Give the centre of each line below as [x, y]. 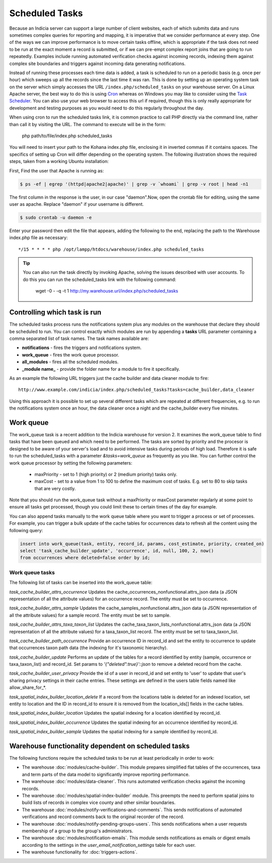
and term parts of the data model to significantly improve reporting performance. [106, 774]
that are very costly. [55, 488]
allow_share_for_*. [28, 687]
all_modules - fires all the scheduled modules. [70, 362]
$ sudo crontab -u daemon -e [56, 217]
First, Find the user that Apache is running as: [57, 170]
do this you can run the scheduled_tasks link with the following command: [99, 279]
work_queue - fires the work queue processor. [71, 355]
